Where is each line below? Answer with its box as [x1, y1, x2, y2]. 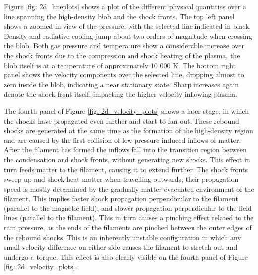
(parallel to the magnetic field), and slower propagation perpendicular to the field [4, 203, 252, 213]
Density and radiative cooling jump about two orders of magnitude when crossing [4, 30, 252, 41]
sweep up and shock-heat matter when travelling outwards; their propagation [4, 174, 239, 184]
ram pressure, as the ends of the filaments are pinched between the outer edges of [4, 222, 252, 233]
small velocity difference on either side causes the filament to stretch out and [4, 242, 238, 252]
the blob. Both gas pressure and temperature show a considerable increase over [4, 40, 244, 51]
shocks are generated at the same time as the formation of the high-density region [4, 125, 253, 136]
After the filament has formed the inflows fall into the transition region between [4, 144, 247, 155]
